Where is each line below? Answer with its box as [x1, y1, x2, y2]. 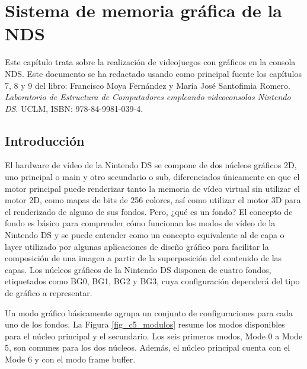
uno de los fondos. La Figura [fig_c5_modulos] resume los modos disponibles [5, 318, 285, 331]
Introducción [5, 131, 85, 149]
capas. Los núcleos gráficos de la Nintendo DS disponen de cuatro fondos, [5, 263, 271, 275]
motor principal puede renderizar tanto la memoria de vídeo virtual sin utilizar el [5, 182, 300, 194]
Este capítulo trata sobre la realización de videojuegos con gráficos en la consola [5, 56, 296, 68]
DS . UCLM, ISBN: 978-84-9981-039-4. [5, 102, 143, 114]
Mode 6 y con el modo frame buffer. [5, 352, 136, 365]
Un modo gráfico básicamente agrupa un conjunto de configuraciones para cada [5, 306, 293, 319]
